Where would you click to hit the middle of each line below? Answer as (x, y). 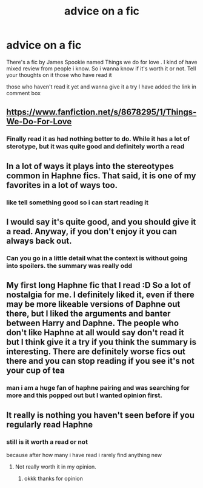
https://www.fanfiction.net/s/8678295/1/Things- (101, 112)
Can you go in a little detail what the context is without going (97, 258)
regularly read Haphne (50, 425)
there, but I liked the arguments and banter (88, 314)
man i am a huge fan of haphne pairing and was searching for (98, 388)
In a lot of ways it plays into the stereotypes (90, 166)
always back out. (39, 241)
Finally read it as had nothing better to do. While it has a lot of (98, 139)
